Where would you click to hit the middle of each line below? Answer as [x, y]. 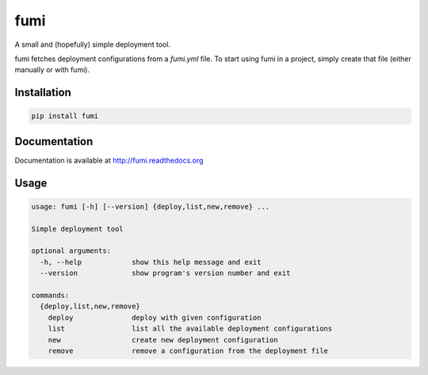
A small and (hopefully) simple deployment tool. [92, 44]
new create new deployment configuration [163, 340]
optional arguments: [71, 251]
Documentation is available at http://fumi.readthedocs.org [109, 160]
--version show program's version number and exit [165, 273]
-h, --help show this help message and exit [151, 262]
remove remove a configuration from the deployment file [188, 350]
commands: [50, 295]
